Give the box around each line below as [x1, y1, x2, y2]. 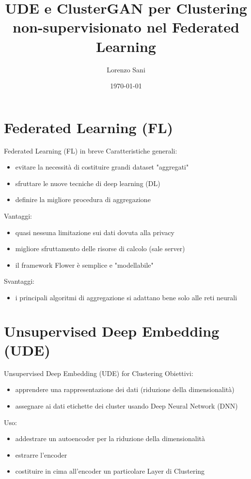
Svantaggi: [4, 276, 35, 286]
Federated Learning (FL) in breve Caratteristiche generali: [4, 145, 177, 155]
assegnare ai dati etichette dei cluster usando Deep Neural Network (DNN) [15, 401, 238, 411]
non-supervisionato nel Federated [13, 17, 239, 37]
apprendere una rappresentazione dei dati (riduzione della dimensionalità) [15, 384, 235, 394]
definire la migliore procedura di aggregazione [15, 194, 151, 205]
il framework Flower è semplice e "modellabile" [15, 259, 154, 270]
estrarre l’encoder [15, 449, 67, 460]
